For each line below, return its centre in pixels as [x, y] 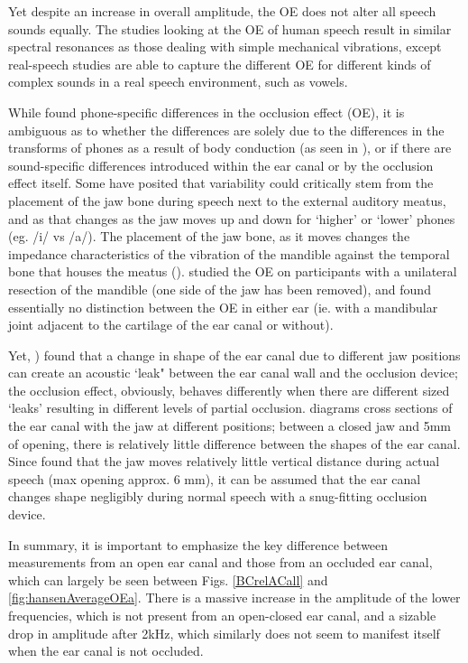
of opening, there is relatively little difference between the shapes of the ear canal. [234, 443]
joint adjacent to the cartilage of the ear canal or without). [171, 325]
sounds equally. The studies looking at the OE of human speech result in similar [230, 28]
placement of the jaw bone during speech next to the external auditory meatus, [227, 200]
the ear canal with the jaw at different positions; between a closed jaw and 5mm [230, 426]
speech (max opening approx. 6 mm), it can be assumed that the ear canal [215, 478]
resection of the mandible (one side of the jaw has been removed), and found [220, 289]
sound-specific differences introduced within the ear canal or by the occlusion [221, 165]
